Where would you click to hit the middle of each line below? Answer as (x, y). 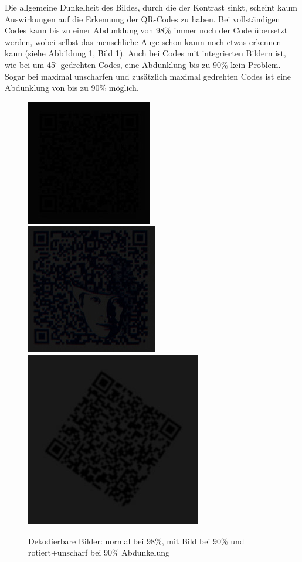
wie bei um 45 (30, 64)
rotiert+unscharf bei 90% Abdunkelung (99, 552)
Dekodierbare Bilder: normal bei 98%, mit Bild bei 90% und (136, 541)
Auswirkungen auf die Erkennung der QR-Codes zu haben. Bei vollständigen (142, 18)
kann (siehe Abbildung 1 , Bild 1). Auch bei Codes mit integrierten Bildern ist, (145, 53)
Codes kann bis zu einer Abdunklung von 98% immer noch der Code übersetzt (146, 30)
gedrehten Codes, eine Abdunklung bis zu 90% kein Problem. (171, 64)
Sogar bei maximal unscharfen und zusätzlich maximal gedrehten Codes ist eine (148, 76)
